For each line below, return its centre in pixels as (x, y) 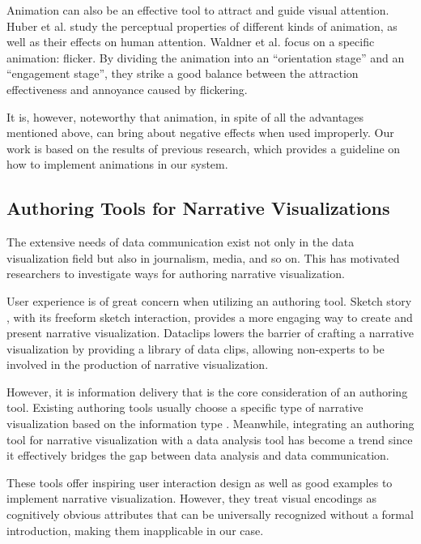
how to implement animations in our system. (117, 164)
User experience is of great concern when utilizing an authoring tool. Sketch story (209, 300)
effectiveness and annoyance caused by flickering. (127, 89)
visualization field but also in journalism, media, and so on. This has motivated (203, 257)
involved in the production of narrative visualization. (138, 364)
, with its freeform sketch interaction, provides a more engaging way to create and (210, 317)
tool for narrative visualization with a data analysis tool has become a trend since (210, 439)
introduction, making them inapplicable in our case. (135, 530)
